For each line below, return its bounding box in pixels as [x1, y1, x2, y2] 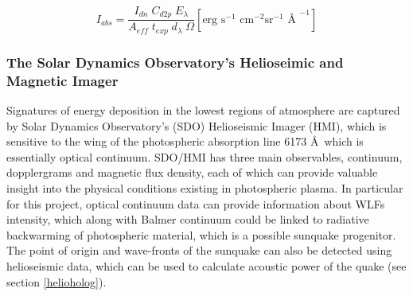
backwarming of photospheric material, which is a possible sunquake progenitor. [6, 226, 396, 243]
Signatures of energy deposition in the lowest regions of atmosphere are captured [6, 102, 400, 119]
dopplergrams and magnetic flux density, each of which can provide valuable [6, 164, 378, 181]
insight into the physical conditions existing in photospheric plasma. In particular [6, 180, 403, 197]
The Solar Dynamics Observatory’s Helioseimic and [6, 52, 344, 72]
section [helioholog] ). [6, 273, 107, 290]
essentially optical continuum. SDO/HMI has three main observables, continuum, [6, 148, 403, 165]
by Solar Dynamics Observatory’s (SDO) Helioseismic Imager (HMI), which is [6, 117, 387, 134]
